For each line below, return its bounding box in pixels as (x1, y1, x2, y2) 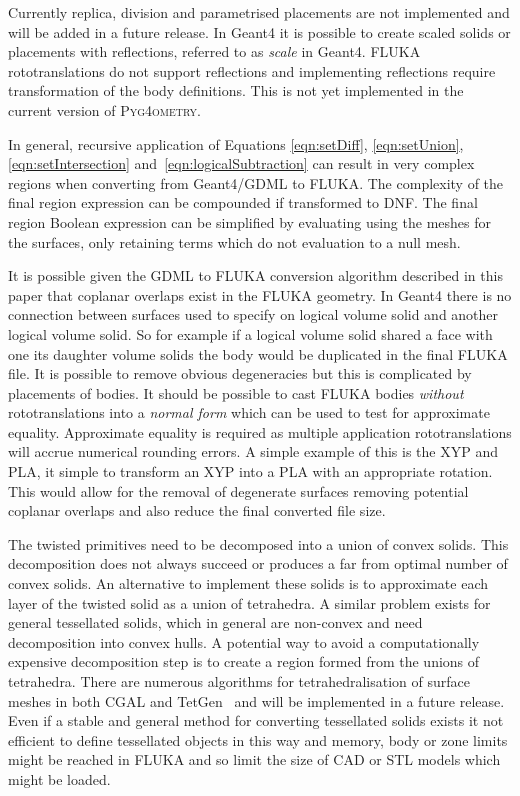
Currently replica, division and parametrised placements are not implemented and (8, 2, 510, 22)
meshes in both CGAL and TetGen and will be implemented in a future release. (8, 690, 505, 711)
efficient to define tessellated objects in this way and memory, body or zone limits (8, 729, 508, 750)
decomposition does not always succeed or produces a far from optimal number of (8, 553, 508, 574)
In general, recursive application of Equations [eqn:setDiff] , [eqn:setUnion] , (8, 133, 464, 154)
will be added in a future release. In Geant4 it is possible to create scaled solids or (8, 21, 511, 42)
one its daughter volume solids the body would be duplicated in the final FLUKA (8, 343, 508, 364)
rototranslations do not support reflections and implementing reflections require (8, 60, 496, 81)
